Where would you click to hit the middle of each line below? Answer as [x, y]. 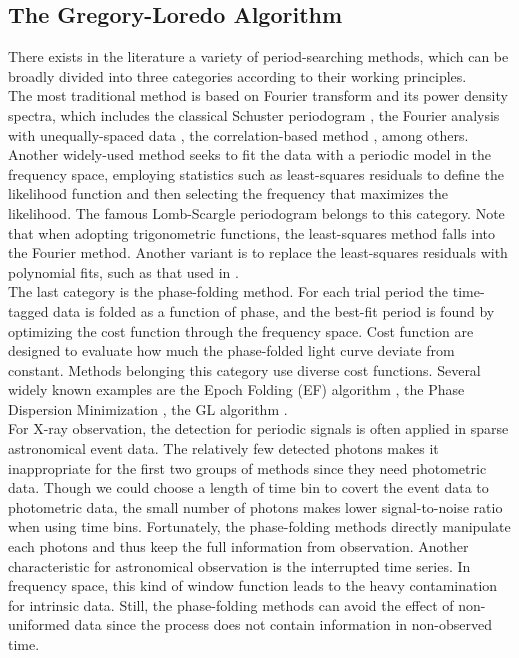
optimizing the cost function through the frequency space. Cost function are [241, 330]
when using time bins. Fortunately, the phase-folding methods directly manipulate [259, 526]
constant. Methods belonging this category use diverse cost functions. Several [244, 369]
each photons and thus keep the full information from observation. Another [238, 546]
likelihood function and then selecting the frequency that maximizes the [228, 193]
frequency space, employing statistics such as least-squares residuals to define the [256, 173]
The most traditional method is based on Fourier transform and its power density [258, 95]
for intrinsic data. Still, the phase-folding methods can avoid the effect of [231, 604]
